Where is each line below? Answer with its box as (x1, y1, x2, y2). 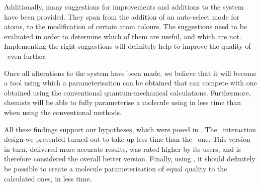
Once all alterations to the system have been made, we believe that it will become (4, 67, 256, 78)
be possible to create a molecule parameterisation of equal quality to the (4, 163, 227, 173)
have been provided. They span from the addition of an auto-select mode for (4, 11, 240, 22)
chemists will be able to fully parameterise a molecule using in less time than (4, 97, 241, 108)
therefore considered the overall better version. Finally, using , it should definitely (4, 153, 255, 164)
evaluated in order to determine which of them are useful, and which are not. (4, 31, 241, 41)
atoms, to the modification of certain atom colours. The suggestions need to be (4, 21, 247, 32)
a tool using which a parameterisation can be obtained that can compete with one (4, 77, 257, 88)
